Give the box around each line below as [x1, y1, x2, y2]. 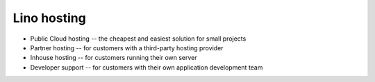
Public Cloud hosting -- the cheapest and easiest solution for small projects [30, 34, 247, 43]
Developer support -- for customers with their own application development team [30, 63, 263, 72]
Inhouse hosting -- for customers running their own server [30, 54, 197, 62]
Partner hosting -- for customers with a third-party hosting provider [30, 43, 224, 52]
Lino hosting [12, 10, 86, 25]
